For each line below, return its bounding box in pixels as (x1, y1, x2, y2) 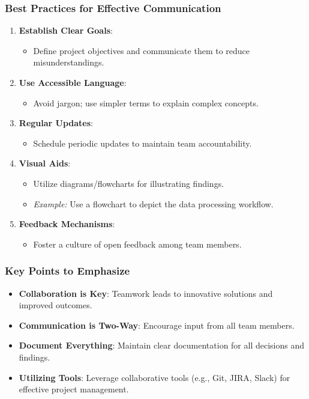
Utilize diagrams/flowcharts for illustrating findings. (33, 177, 224, 189)
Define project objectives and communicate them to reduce (33, 44, 250, 56)
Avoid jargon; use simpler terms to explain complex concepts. (33, 96, 259, 109)
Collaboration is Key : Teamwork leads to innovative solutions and (19, 287, 273, 299)
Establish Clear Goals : (19, 24, 113, 37)
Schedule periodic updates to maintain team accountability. (33, 136, 252, 149)
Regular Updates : (19, 117, 93, 129)
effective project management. (19, 383, 129, 395)
